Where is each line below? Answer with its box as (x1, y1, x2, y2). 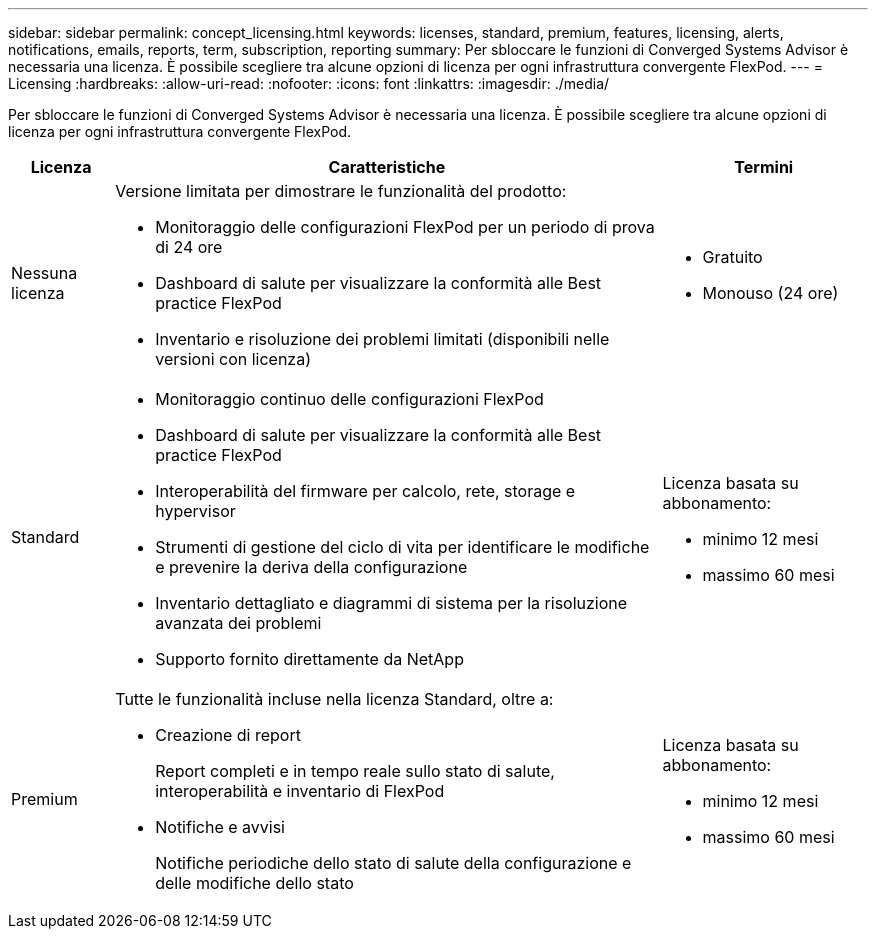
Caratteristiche (328, 157, 446, 177)
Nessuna (11, 263, 78, 283)
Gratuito (702, 247, 763, 267)
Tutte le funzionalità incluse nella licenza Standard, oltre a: (115, 689, 554, 709)
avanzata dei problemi (155, 613, 322, 633)
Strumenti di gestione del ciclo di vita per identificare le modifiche (155, 537, 650, 557)
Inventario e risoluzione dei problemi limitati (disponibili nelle (155, 329, 610, 349)
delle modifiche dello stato (155, 873, 354, 893)
